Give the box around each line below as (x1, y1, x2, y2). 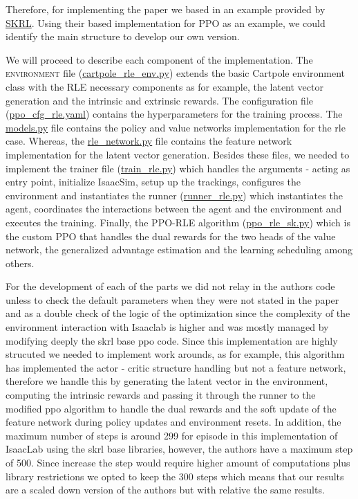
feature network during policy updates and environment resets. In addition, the (6, 415, 341, 429)
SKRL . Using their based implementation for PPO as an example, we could (6, 15, 326, 30)
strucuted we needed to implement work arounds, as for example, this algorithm (6, 347, 345, 361)
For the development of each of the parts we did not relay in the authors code (6, 279, 335, 293)
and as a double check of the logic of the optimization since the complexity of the (6, 306, 350, 320)
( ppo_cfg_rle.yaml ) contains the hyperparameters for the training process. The (6, 107, 343, 121)
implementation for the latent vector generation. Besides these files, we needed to (6, 147, 350, 161)
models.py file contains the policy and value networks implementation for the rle (6, 120, 346, 134)
